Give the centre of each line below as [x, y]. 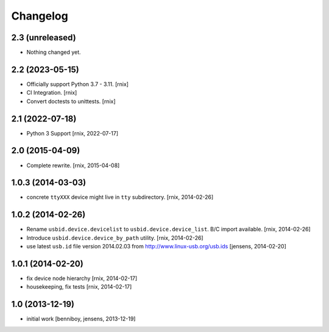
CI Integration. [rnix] [52, 93]
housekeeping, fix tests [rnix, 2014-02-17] [79, 287]
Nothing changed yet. [54, 52]
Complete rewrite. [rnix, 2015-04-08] [73, 165]
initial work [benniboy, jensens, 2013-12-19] [81, 319]
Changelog [40, 16]
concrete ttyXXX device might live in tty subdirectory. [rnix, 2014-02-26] [120, 197]
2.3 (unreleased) [44, 38]
